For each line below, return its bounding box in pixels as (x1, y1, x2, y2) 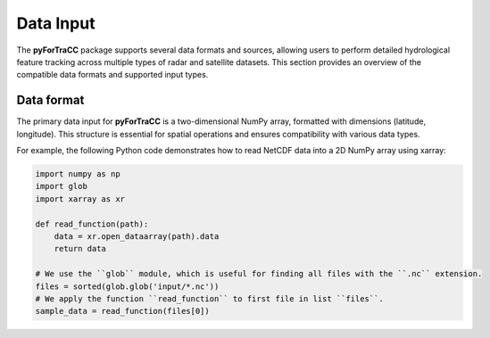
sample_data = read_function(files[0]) (35, 306, 210, 317)
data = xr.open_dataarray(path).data (54, 231, 220, 241)
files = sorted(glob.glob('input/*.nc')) (35, 281, 220, 292)
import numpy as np (35, 169, 120, 178)
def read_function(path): (35, 218, 149, 229)
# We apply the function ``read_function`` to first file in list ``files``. (35, 293, 384, 303)
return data (54, 243, 107, 254)
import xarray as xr (35, 194, 125, 204)
